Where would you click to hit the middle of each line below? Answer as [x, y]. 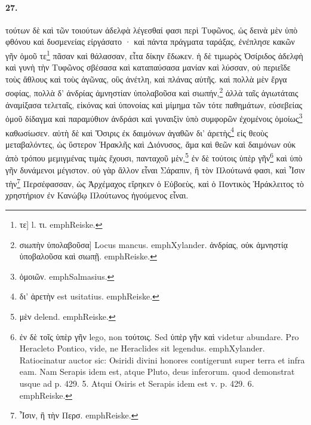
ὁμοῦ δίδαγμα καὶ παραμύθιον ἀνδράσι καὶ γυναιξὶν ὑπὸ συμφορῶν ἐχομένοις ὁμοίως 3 [154, 117]
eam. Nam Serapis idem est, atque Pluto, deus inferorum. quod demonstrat [157, 372]
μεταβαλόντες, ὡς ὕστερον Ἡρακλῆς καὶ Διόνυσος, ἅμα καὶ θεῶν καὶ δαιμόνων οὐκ [151, 144]
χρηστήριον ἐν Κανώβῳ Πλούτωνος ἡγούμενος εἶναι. [97, 195]
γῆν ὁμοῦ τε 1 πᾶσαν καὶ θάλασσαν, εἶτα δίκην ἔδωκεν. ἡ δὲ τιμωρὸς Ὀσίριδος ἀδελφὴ [154, 54]
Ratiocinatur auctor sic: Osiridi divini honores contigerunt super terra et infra [162, 360]
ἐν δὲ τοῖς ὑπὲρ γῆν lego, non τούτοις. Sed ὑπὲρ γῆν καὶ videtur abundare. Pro [159, 336]
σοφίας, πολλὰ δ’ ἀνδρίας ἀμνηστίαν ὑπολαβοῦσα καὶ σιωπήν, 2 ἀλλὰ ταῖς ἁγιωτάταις [152, 92]
